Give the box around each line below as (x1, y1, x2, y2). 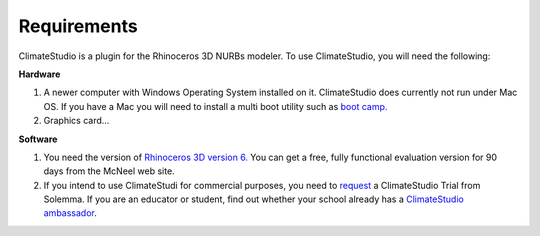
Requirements (18, 15, 139, 37)
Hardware (18, 68, 61, 80)
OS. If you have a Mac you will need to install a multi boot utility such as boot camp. (43, 100, 388, 112)
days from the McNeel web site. (43, 165, 175, 177)
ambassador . (43, 207, 97, 219)
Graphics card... (43, 115, 110, 127)
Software (18, 133, 58, 145)
